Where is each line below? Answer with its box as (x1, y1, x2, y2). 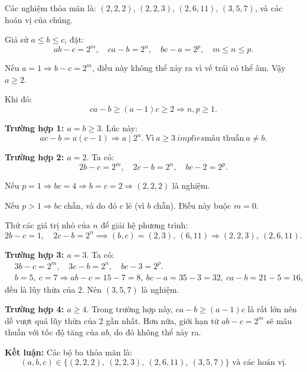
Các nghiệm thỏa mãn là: (5, 2, 96, 14)
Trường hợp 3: (5, 248, 64, 260)
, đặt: (64, 33, 84, 46)
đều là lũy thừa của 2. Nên (5, 283, 102, 295)
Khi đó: (5, 93, 32, 105)
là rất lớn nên (247, 303, 297, 315)
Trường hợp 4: (5, 303, 64, 315)
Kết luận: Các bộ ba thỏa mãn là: (5, 346, 132, 358)
